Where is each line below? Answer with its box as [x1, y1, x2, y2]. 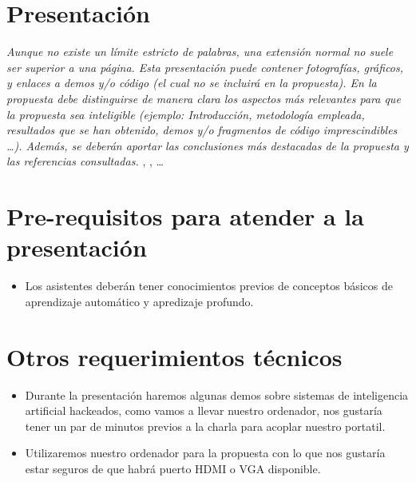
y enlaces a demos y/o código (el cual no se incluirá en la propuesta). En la [6, 74, 377, 91]
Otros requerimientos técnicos [6, 340, 343, 372]
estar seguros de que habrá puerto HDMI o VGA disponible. [25, 460, 321, 476]
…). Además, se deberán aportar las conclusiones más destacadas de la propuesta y [6, 137, 409, 153]
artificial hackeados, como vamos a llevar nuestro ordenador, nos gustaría [25, 402, 382, 419]
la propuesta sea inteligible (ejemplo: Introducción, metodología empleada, [6, 106, 365, 122]
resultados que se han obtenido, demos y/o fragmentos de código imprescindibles [6, 121, 398, 138]
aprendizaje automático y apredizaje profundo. [25, 293, 254, 309]
